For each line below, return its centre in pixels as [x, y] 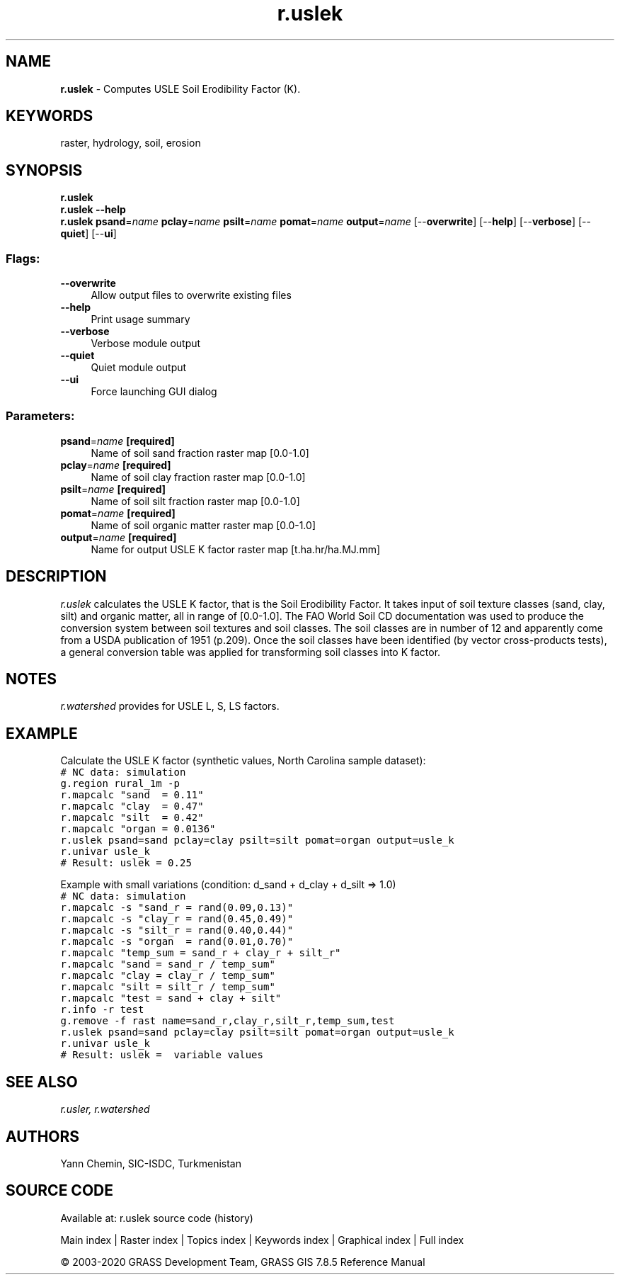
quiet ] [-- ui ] [88, 234]
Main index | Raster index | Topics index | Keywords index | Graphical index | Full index [262, 1240]
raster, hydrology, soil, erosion [131, 143]
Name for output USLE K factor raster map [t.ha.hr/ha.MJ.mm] [236, 549]
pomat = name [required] [118, 513]
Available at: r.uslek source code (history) [157, 1218]
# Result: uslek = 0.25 [126, 863]
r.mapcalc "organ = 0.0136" [138, 829]
